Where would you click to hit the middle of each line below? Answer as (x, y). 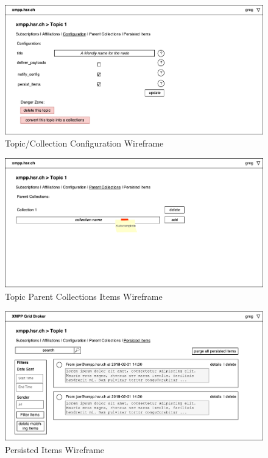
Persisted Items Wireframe (55, 449)
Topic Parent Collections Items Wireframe (84, 296)
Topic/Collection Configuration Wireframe (84, 143)
